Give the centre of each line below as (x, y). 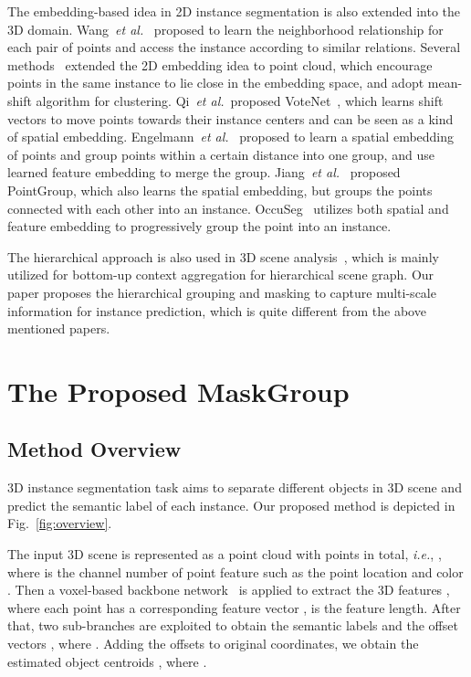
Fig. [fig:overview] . (60, 523)
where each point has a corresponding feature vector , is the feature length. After (234, 607)
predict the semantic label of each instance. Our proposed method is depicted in (231, 505)
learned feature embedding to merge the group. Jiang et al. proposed (204, 172)
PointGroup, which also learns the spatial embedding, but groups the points (220, 190)
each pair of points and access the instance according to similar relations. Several (234, 47)
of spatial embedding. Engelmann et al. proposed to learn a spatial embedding (231, 137)
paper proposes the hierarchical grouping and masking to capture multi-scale (222, 292)
